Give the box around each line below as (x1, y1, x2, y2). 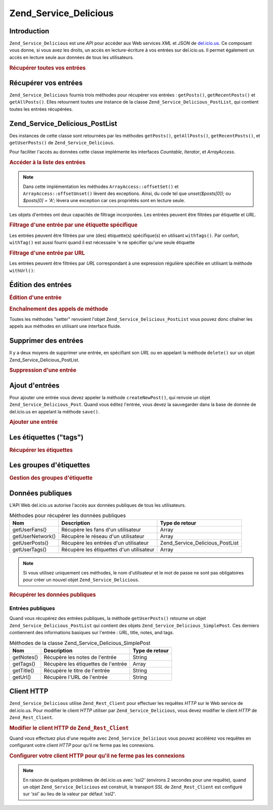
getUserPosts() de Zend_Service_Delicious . (9, 139, 115, 146)
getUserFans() (12, 526, 47, 533)
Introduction (9, 27, 50, 35)
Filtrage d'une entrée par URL (9, 249, 85, 256)
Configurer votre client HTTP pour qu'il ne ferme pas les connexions (9, 752, 185, 759)
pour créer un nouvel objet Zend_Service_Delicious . (23, 577, 140, 583)
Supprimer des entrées (9, 337, 83, 345)
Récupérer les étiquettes (9, 446, 73, 453)
